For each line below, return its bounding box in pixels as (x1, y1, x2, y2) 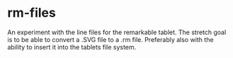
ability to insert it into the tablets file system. (7, 43, 137, 51)
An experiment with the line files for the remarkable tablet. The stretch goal (7, 28, 227, 36)
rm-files (7, 5, 57, 21)
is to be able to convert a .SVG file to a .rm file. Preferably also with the (7, 35, 214, 43)
